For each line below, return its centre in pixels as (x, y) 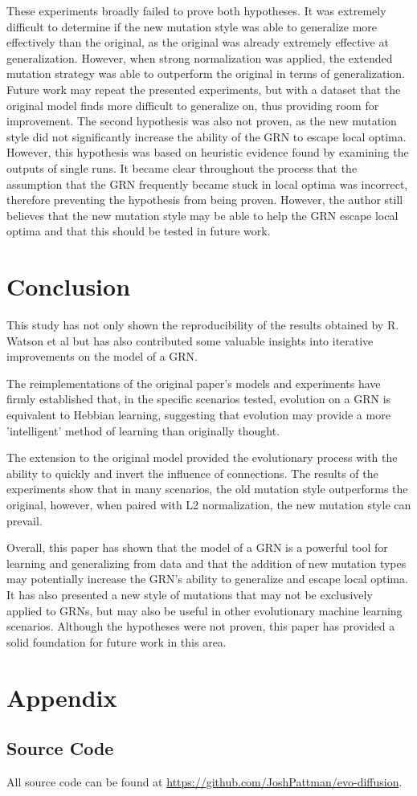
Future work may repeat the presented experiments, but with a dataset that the (204, 89)
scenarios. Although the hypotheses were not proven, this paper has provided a (201, 626)
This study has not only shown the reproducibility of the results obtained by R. (203, 325)
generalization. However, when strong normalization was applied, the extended (200, 57)
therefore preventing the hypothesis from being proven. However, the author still (205, 200)
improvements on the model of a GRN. (102, 356)
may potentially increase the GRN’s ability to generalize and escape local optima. (207, 579)
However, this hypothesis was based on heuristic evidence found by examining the (208, 152)
